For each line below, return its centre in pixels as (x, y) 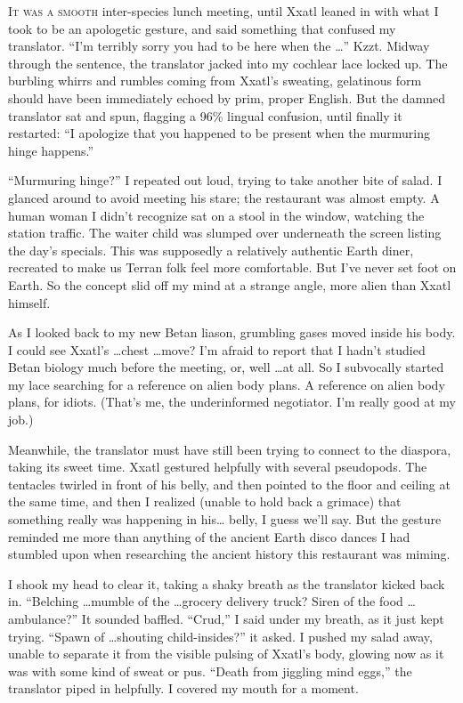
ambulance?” (43, 618)
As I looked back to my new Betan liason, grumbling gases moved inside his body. (232, 332)
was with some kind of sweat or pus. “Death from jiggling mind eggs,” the (210, 671)
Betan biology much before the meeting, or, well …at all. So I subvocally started (226, 367)
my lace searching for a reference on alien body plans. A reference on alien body (227, 384)
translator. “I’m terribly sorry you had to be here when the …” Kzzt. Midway (219, 46)
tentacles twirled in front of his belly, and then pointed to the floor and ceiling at (229, 484)
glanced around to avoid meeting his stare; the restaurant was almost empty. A (224, 197)
